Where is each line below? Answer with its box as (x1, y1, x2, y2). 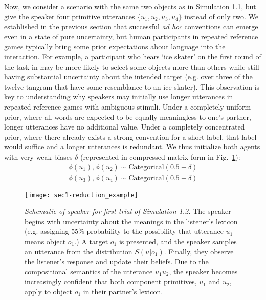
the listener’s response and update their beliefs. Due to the (25, 256, 209, 267)
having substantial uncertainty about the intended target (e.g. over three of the (4, 71, 253, 82)
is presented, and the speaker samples (119, 236, 237, 246)
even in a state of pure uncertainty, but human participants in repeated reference (4, 31, 258, 41)
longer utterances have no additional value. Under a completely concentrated (4, 121, 245, 132)
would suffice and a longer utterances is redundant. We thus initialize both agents (4, 141, 260, 152)
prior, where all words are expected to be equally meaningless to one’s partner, (4, 111, 251, 122)
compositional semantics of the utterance (25, 266, 153, 276)
